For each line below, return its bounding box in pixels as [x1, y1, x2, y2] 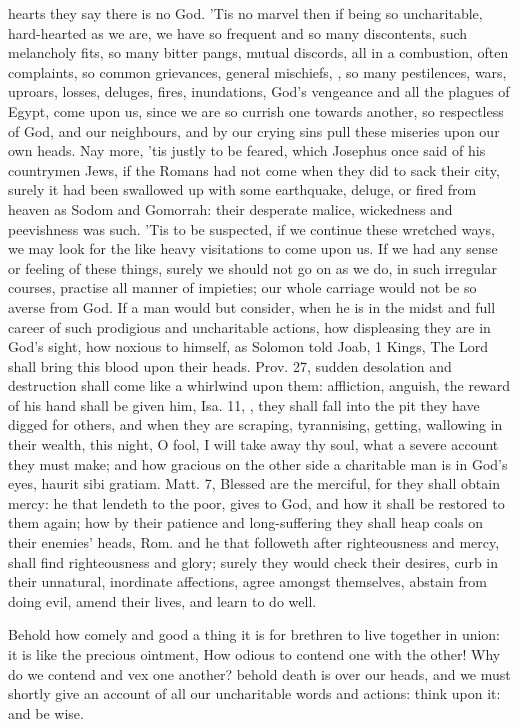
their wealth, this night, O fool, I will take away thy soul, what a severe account [8, 434, 499, 455]
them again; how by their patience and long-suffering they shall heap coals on [8, 512, 484, 533]
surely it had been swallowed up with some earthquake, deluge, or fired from [8, 179, 477, 200]
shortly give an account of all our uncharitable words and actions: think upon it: [8, 683, 501, 704]
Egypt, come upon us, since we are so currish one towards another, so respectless [8, 100, 504, 121]
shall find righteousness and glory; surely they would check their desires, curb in [8, 551, 499, 572]
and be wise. [8, 702, 84, 723]
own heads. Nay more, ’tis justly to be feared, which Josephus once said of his [8, 140, 486, 161]
